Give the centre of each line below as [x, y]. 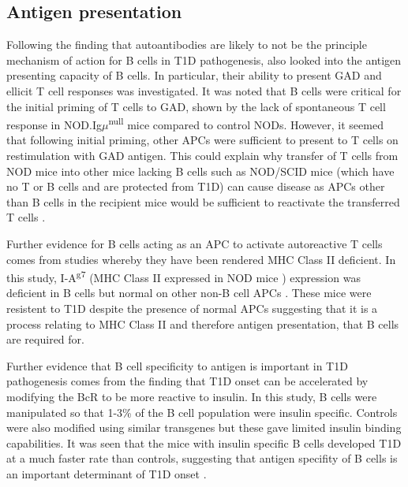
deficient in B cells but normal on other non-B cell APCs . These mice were [189, 293]
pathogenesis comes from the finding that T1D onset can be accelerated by [187, 381]
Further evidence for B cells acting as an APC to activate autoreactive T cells [195, 243]
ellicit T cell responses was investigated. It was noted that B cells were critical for [204, 90]
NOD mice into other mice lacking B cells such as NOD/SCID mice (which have [200, 171]
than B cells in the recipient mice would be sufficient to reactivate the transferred [203, 201]
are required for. [45, 339]
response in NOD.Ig [54, 124]
